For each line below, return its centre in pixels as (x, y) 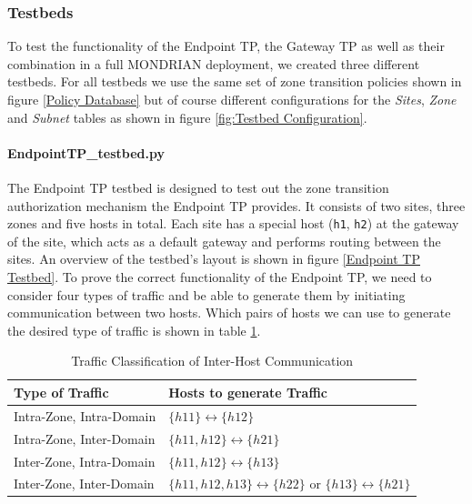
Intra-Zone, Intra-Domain (85, 415)
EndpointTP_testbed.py (86, 152)
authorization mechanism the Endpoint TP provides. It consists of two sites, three (236, 205)
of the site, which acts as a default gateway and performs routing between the (224, 241)
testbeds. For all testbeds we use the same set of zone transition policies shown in (235, 81)
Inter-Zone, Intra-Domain (85, 461)
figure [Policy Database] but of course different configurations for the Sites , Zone (232, 99)
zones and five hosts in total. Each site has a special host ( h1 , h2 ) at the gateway (233, 223)
